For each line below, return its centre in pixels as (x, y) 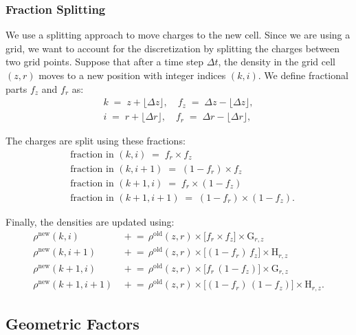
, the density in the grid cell (277, 62)
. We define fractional (303, 75)
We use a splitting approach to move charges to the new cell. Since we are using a (178, 35)
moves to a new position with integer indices (132, 75)
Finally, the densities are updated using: (90, 221)
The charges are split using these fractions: (96, 141)
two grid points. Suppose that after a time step (105, 62)
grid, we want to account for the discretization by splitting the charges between (173, 48)
